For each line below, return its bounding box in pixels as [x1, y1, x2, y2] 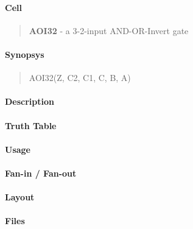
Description [5, 95, 55, 108]
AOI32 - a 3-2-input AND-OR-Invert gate [29, 24, 189, 37]
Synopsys [5, 48, 44, 60]
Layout [5, 191, 35, 203]
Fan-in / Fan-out [5, 166, 77, 179]
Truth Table [5, 119, 57, 132]
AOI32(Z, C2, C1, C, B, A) [29, 71, 131, 84]
